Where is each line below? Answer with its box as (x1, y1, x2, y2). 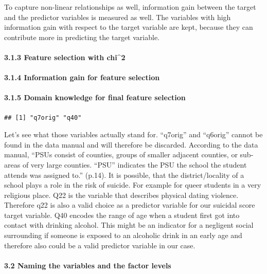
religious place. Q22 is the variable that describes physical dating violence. (4, 189, 239, 200)
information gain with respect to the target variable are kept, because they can (4, 22, 253, 32)
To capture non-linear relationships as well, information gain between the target (4, 2, 256, 12)
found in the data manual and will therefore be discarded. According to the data (4, 139, 258, 150)
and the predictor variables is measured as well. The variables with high (4, 11, 231, 22)
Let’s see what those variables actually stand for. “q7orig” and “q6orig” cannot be (4, 129, 263, 140)
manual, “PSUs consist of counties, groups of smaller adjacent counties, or (4, 149, 238, 160)
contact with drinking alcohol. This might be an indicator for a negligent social (4, 220, 254, 230)
